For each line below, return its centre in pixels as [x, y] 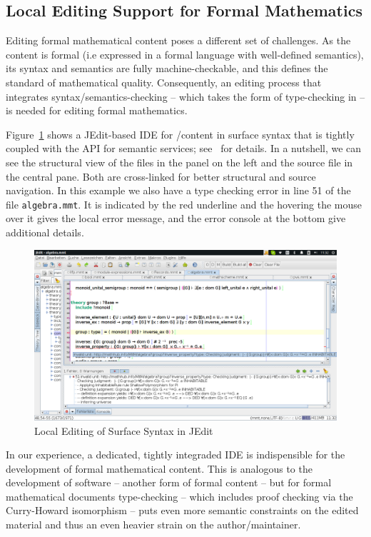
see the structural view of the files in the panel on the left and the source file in [179, 162]
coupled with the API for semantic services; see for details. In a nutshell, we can [184, 148]
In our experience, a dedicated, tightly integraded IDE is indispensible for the [176, 455]
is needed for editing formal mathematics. [97, 110]
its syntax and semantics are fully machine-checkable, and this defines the [167, 68]
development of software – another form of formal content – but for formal [169, 482]
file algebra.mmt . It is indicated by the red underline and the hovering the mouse [184, 204]
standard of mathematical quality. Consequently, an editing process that [164, 82]
